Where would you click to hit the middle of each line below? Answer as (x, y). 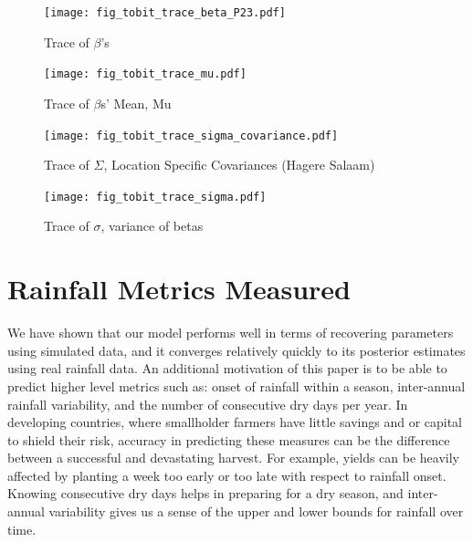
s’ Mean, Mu (136, 103)
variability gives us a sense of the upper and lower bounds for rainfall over (256, 511)
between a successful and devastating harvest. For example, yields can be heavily (233, 458)
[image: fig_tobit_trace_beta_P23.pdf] (165, 13)
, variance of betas (152, 226)
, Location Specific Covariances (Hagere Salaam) (239, 165)
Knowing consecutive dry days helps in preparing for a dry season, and (205, 493)
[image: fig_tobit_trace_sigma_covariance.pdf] (191, 135)
